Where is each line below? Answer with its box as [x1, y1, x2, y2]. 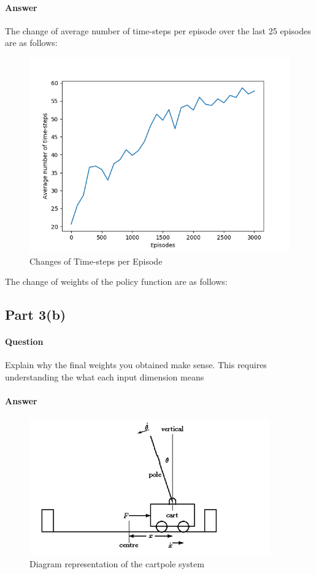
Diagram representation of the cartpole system [29, 557, 204, 570]
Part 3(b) [5, 305, 66, 324]
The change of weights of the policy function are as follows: [5, 275, 228, 288]
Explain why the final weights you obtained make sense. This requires [5, 358, 267, 371]
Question [5, 335, 44, 348]
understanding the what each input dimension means [5, 370, 204, 383]
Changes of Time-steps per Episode [29, 254, 163, 267]
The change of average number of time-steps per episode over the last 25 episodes [5, 24, 311, 37]
